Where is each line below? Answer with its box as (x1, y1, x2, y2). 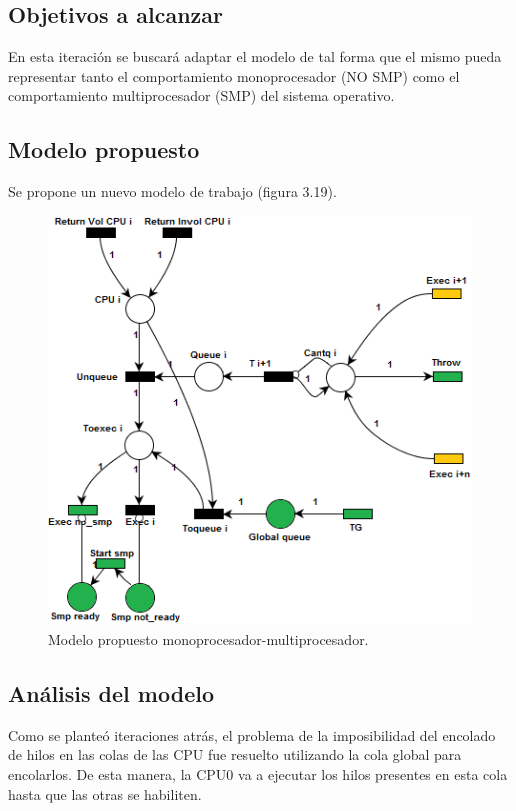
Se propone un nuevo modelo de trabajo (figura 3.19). (8, 181, 337, 202)
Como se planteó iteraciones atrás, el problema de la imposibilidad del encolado (8, 724, 496, 745)
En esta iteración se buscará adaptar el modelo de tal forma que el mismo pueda (8, 46, 502, 67)
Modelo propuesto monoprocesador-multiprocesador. (48, 629, 369, 650)
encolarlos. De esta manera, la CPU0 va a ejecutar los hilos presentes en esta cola (8, 764, 508, 785)
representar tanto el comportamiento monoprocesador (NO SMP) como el (8, 65, 460, 86)
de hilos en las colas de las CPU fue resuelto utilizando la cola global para (8, 744, 462, 765)
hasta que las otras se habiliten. (8, 783, 202, 804)
